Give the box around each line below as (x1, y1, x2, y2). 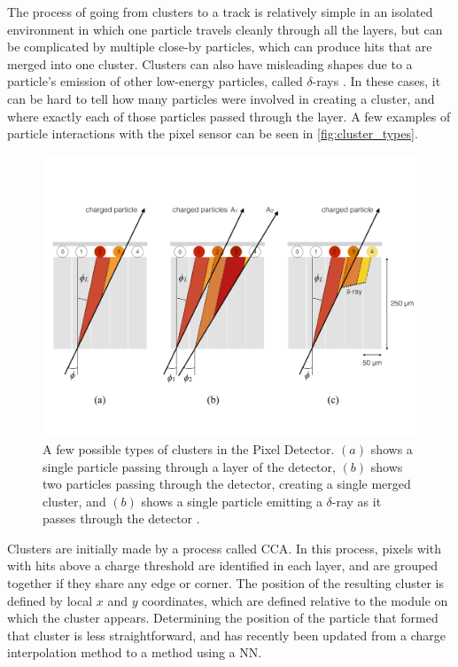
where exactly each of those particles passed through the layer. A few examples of (7, 106, 451, 125)
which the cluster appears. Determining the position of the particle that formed (7, 608, 439, 627)
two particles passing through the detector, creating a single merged (43, 475, 411, 493)
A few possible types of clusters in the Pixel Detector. (43, 439, 335, 458)
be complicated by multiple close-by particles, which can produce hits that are (7, 37, 432, 56)
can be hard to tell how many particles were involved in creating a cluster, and (7, 89, 435, 107)
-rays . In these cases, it (312, 72, 441, 90)
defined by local (7, 591, 93, 609)
